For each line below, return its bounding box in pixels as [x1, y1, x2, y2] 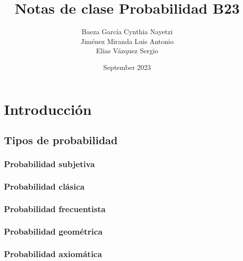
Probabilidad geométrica [4, 225, 103, 237]
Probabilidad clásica [4, 180, 85, 193]
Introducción [4, 99, 92, 119]
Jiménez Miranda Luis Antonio [81, 36, 174, 46]
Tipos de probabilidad [4, 132, 118, 148]
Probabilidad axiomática [4, 247, 102, 260]
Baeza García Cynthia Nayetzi [82, 26, 173, 37]
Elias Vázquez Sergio [96, 45, 158, 56]
